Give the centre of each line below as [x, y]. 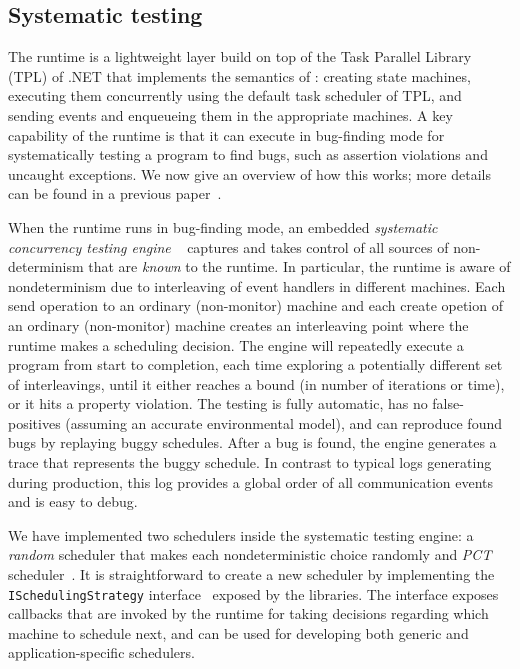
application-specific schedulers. [101, 652]
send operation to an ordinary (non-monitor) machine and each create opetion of [255, 305]
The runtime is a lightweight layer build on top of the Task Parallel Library [240, 56]
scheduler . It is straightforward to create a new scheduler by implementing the [251, 574]
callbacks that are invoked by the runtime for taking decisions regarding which [248, 613]
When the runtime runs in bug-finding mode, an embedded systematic [223, 226]
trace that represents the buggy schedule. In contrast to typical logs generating [250, 462]
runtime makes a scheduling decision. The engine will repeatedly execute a [236, 344]
